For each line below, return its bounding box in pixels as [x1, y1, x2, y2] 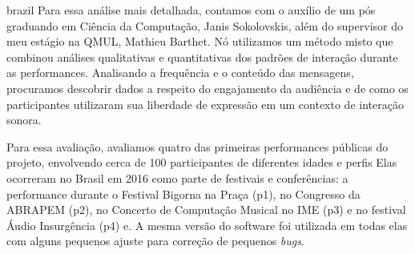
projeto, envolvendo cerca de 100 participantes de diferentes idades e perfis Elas [6, 154, 397, 171]
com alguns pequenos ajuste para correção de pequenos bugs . [6, 232, 304, 249]
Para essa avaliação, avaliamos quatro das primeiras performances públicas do [6, 138, 389, 155]
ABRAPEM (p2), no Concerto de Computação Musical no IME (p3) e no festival [6, 201, 406, 218]
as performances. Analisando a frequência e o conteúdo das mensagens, [6, 64, 354, 81]
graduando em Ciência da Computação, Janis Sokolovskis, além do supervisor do [6, 17, 403, 34]
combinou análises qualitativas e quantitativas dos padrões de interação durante [6, 48, 398, 65]
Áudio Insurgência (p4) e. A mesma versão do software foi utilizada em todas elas [6, 216, 408, 233]
